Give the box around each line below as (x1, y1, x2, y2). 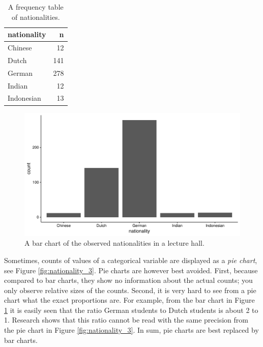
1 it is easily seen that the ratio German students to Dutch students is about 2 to (4, 304, 258, 315)
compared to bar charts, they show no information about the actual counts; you (4, 275, 253, 285)
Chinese (8, 42, 32, 53)
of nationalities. (11, 11, 60, 22)
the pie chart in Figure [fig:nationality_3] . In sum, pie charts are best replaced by (4, 325, 259, 335)
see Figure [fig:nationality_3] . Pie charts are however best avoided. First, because (4, 265, 258, 275)
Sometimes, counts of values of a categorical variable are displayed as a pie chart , (4, 254, 257, 265)
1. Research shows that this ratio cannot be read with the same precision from (4, 314, 248, 325)
